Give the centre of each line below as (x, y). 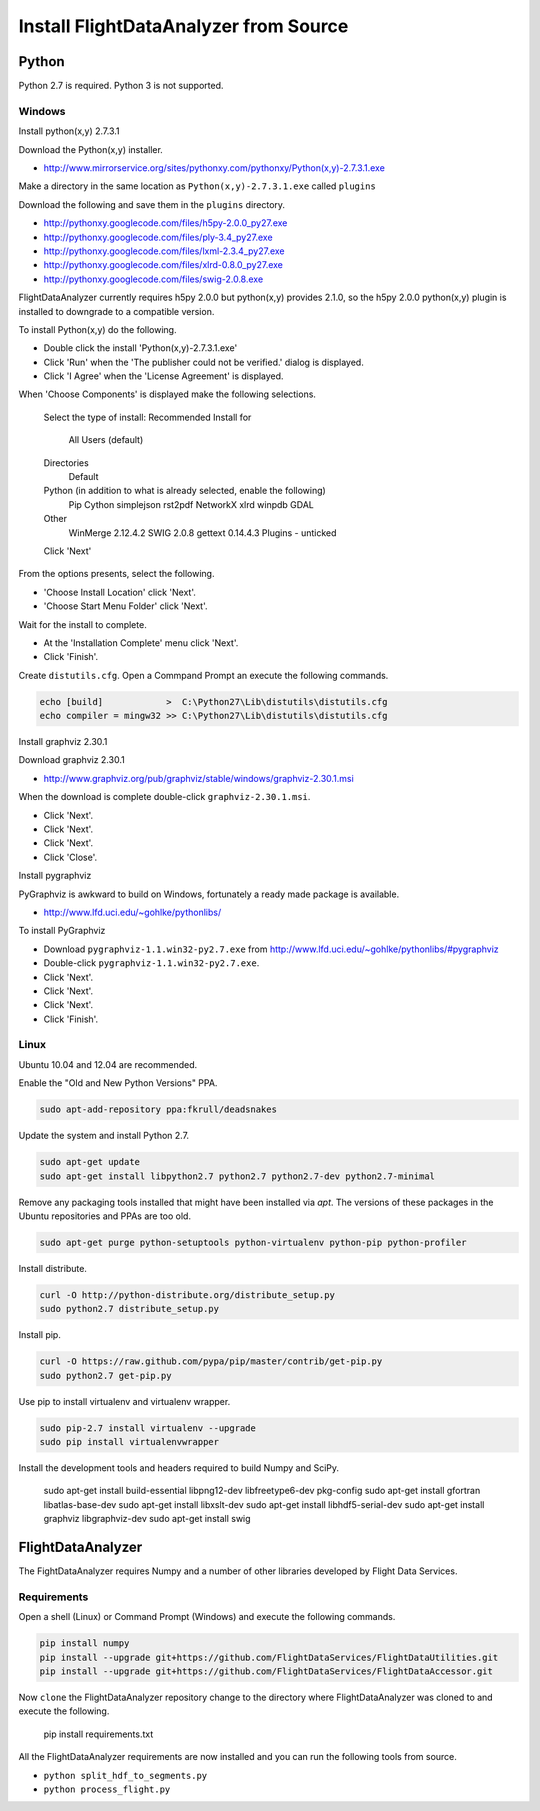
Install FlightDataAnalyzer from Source (183, 26)
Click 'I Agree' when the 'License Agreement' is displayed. (163, 376)
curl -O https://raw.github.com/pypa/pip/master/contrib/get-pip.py (211, 1361)
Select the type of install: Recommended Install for (147, 417)
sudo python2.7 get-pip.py (105, 1375)
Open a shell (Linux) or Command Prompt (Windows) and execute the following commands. (207, 1617)
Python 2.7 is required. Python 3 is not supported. (121, 86)
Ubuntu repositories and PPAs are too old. (105, 1216)
